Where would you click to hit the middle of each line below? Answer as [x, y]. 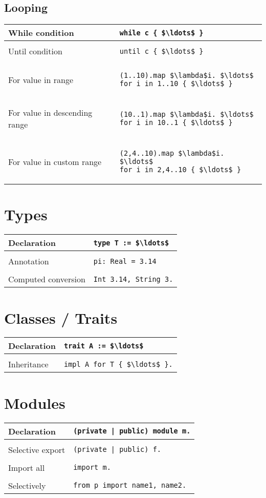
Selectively [27, 485]
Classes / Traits [61, 317]
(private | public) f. [117, 450]
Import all [27, 467]
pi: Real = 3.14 [125, 261]
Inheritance [28, 364]
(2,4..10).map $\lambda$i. [172, 153]
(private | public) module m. [132, 431]
